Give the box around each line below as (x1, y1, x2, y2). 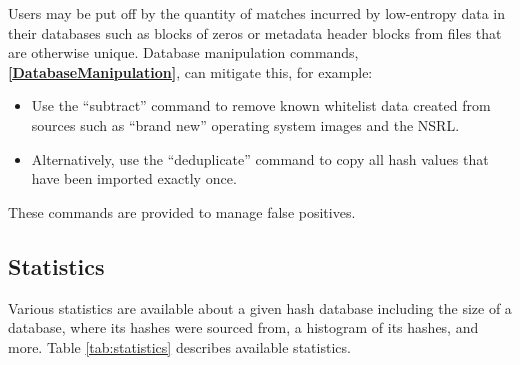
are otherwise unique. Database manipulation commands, (8, 42, 359, 63)
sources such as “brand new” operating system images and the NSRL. (31, 114, 460, 135)
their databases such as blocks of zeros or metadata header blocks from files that (8, 22, 502, 43)
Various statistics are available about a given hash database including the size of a (8, 297, 512, 318)
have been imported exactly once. (31, 168, 237, 189)
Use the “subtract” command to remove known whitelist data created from (31, 95, 491, 116)
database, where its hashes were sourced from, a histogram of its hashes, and (8, 317, 479, 338)
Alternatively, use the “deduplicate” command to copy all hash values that (31, 148, 489, 169)
